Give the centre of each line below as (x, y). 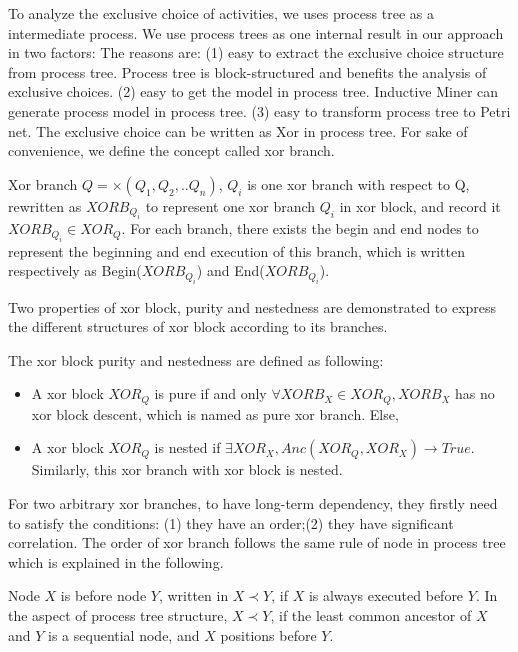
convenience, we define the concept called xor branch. (171, 150)
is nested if (187, 447)
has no (475, 393)
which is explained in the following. (116, 561)
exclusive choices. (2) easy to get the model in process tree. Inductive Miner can (253, 91)
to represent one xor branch (230, 205)
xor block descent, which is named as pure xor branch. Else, (215, 413)
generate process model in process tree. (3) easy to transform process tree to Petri (259, 110)
